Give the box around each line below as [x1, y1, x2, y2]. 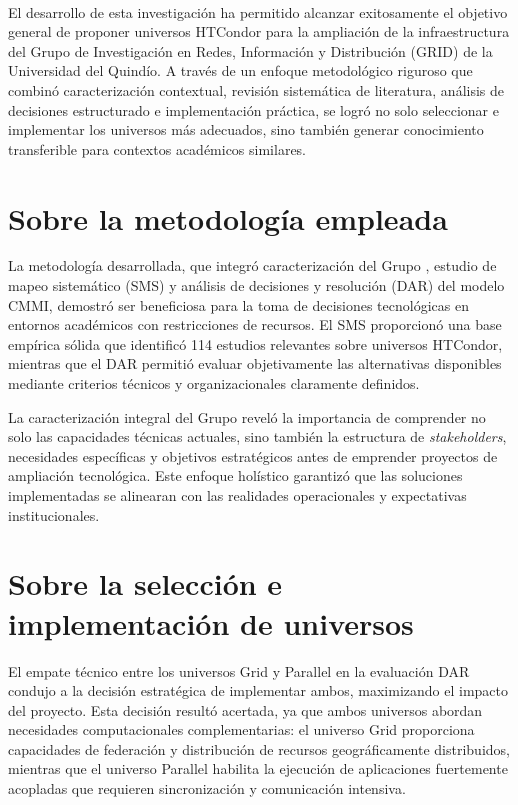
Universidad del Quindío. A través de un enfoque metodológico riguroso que [8, 60, 473, 81]
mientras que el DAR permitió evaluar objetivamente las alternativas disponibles [8, 353, 502, 374]
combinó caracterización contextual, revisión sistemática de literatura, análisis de [8, 79, 505, 100]
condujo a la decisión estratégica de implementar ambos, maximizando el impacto [8, 680, 508, 701]
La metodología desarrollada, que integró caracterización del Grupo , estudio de [8, 255, 497, 276]
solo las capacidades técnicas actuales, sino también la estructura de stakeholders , [8, 426, 507, 447]
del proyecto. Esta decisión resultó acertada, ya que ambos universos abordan [8, 699, 483, 720]
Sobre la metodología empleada [8, 197, 448, 238]
